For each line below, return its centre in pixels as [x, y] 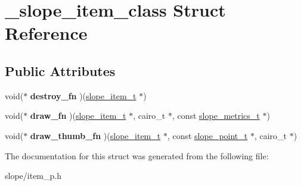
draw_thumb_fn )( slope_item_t [95, 135]
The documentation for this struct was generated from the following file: [137, 155]
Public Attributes [60, 70]
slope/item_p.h [33, 176]
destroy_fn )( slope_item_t [83, 95]
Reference [46, 33]
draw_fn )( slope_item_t [78, 116]
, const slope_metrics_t [216, 116]
